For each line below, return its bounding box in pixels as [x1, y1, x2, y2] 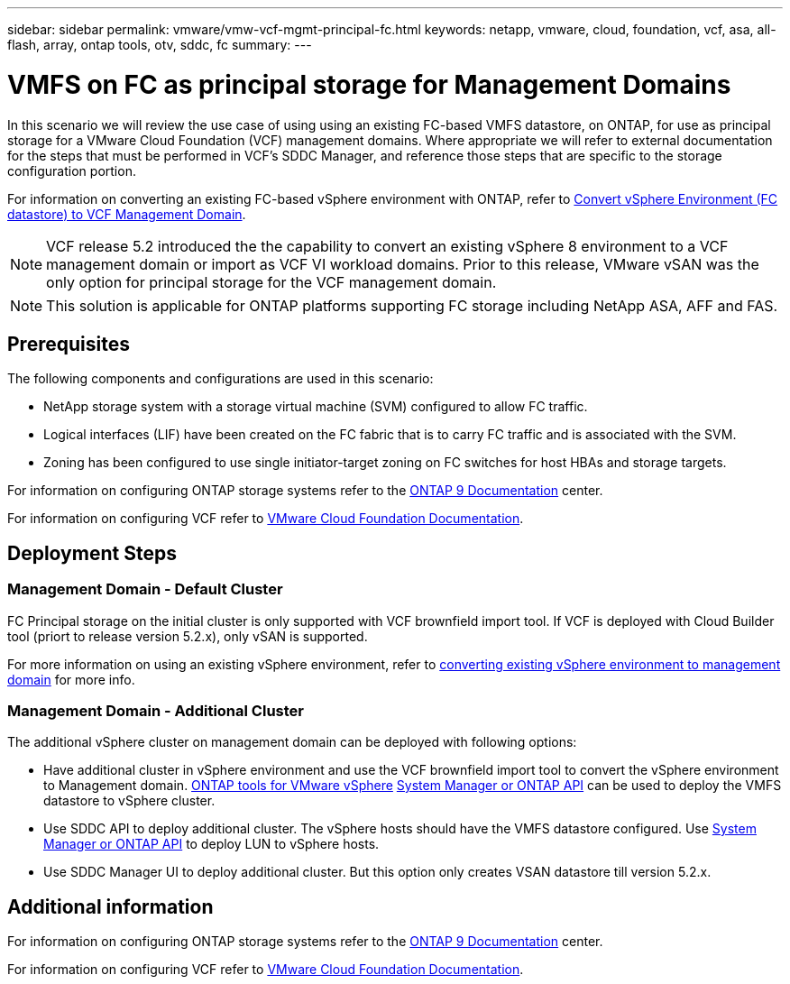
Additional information [7, 895, 214, 918]
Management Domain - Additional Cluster [7, 701, 304, 720]
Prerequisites [7, 332, 130, 355]
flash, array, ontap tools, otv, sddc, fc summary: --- [7, 37, 312, 52]
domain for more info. [7, 671, 135, 687]
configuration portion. [7, 162, 136, 179]
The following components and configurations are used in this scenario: [7, 371, 434, 387]
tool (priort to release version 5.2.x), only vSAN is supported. [7, 628, 368, 644]
